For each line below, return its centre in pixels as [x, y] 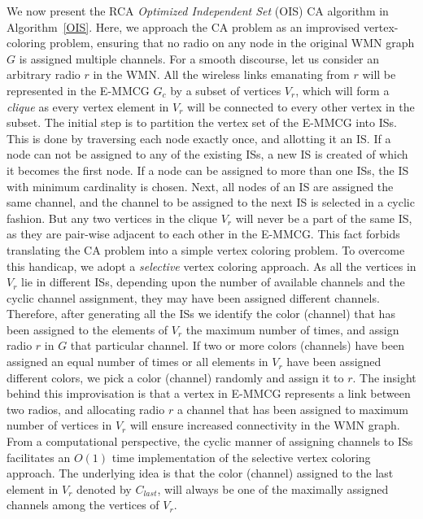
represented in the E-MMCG [78, 90]
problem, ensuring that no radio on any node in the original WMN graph [232, 43]
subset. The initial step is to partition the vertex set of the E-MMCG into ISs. [202, 122]
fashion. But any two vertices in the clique [112, 218]
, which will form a [342, 90]
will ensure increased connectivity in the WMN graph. [265, 425]
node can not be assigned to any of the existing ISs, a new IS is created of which [207, 154]
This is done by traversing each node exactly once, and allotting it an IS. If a [199, 138]
